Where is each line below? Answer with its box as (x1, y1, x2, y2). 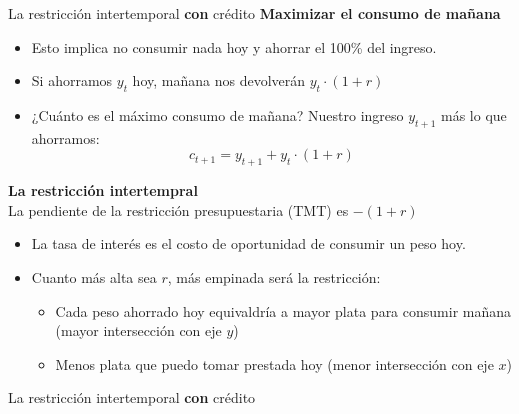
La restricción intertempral (8, 180, 198, 201)
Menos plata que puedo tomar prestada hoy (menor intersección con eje (55, 353, 494, 374)
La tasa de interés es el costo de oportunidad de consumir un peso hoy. (31, 233, 466, 254)
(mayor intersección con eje (55, 320, 222, 341)
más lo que (441, 104, 507, 125)
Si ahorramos (31, 70, 113, 91)
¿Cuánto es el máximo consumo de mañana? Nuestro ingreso (31, 104, 404, 125)
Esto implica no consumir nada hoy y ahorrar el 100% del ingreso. (31, 36, 437, 57)
